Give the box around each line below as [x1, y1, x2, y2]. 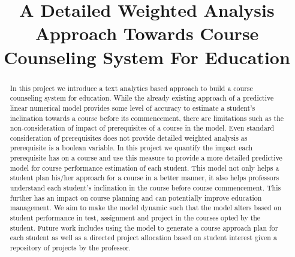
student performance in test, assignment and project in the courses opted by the [10, 213, 261, 223]
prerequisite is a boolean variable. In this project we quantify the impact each [10, 143, 253, 153]
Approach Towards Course [35, 21, 259, 46]
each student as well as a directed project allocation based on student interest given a [10, 232, 277, 243]
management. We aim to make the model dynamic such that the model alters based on [10, 202, 282, 213]
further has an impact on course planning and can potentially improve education [10, 192, 262, 202]
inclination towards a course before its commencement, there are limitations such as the [10, 113, 284, 123]
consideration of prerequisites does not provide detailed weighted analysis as [10, 132, 248, 143]
